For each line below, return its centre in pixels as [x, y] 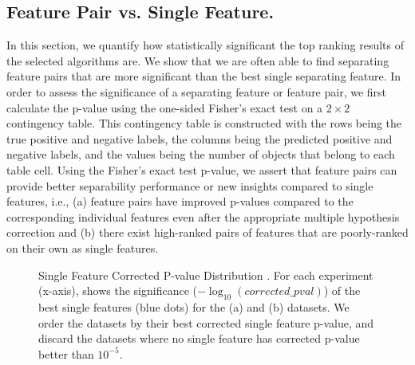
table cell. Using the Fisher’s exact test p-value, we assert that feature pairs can [202, 169]
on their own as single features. [83, 247]
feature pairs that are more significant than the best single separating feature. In [204, 76]
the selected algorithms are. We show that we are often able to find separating [198, 60]
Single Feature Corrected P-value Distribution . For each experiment [206, 275]
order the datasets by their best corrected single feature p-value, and [206, 322]
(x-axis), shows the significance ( [118, 290]
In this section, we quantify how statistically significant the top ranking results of [206, 45]
